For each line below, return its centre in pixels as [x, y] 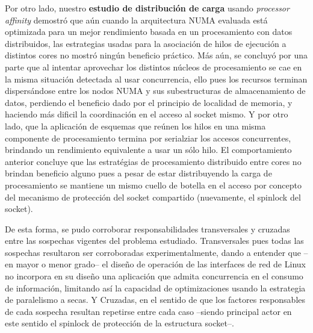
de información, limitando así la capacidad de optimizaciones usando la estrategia [155, 288]
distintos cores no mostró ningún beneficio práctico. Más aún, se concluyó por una [156, 55]
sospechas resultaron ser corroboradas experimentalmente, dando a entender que [153, 252]
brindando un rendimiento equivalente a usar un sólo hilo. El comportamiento [148, 150]
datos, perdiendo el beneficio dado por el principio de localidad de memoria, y [149, 102]
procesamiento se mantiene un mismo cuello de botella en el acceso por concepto [153, 185]
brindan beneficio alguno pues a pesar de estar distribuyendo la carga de [138, 173]
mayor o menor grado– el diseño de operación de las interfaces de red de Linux [161, 264]
